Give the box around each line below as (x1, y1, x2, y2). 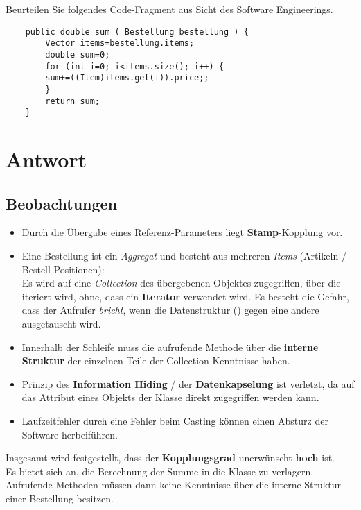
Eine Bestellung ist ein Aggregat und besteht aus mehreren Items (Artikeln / (21, 248, 346, 263)
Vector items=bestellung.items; (45, 38, 195, 49)
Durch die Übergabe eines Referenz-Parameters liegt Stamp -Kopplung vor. (21, 225, 343, 239)
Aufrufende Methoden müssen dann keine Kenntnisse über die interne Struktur (6, 477, 341, 492)
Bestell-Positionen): (21, 262, 105, 276)
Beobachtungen (6, 192, 118, 214)
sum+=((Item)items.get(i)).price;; (45, 73, 209, 83)
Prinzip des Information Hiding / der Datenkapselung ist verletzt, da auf (21, 376, 355, 391)
